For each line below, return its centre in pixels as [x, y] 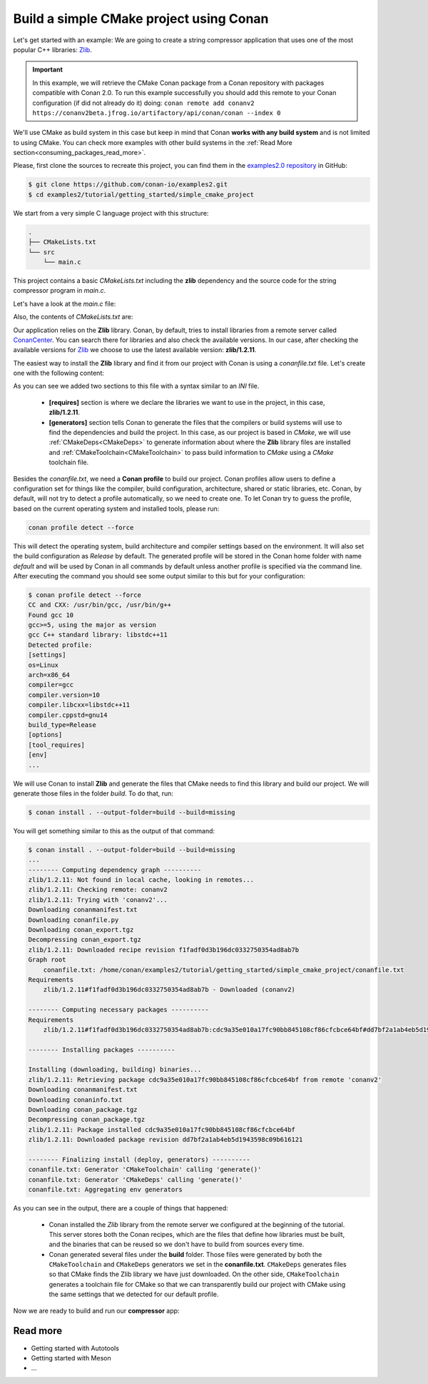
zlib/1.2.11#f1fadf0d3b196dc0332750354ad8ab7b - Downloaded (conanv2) [169, 990]
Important [48, 70]
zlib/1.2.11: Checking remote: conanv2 [98, 890]
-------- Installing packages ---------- [102, 1049]
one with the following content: [59, 373]
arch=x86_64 [49, 675]
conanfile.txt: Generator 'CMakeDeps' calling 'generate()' [136, 1179]
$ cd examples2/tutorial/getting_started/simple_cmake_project [141, 194]
